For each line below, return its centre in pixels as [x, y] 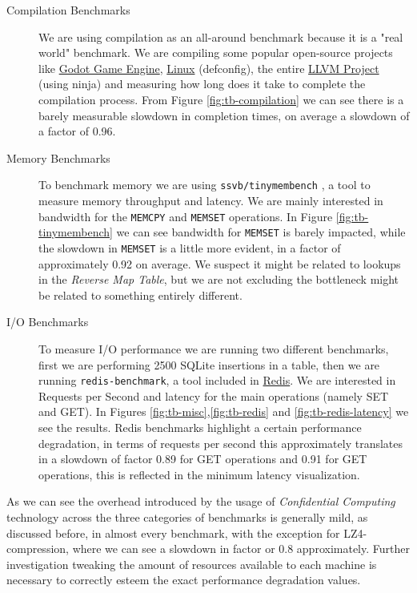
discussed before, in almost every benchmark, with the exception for [173, 532]
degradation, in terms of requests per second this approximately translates [221, 443]
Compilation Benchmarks [68, 10]
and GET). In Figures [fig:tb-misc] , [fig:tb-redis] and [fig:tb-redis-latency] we [224, 411]
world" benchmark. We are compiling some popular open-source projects [216, 52]
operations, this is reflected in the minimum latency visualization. [199, 474]
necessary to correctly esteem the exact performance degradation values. [184, 580]
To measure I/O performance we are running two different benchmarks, [214, 348]
